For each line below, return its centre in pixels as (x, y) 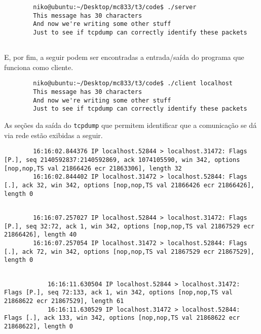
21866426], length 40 (41, 235)
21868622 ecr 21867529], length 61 (64, 301)
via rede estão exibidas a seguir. (53, 135)
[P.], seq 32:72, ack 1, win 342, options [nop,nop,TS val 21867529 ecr (129, 226)
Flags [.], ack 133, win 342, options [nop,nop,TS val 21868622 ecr (122, 318)
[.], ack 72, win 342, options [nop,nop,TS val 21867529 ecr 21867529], (129, 252)
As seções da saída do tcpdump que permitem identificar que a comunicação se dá (130, 125)
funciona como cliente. (39, 67)
